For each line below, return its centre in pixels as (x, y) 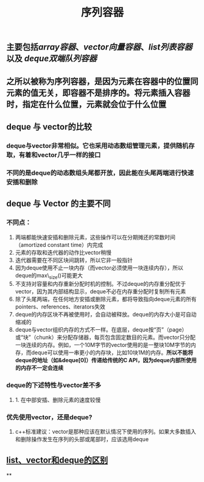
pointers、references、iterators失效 (60, 307)
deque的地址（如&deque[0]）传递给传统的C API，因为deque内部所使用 (106, 360)
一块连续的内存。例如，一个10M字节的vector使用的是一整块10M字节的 (103, 345)
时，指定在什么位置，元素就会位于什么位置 (86, 104)
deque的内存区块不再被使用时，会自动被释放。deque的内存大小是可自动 (106, 315)
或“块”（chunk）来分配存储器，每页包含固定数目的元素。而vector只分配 (105, 337)
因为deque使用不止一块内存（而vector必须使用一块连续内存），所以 (99, 268)
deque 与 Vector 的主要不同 (58, 204)
